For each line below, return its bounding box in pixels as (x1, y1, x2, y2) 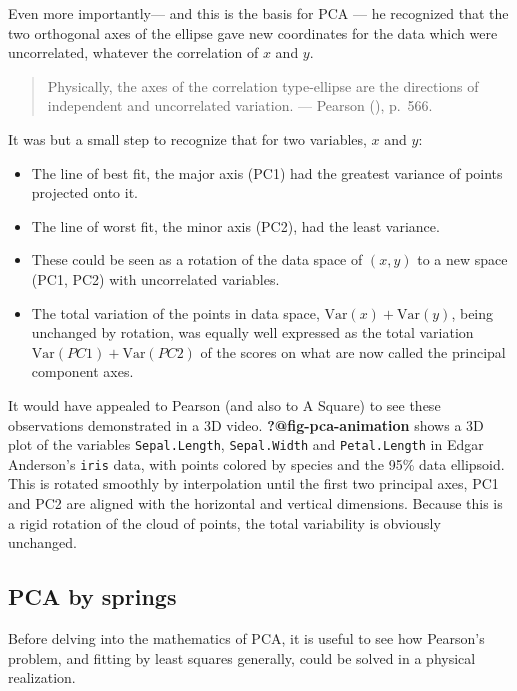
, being (451, 302, 494, 323)
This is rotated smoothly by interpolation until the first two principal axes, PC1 (8, 473, 499, 494)
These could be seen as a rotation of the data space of (31, 249, 363, 270)
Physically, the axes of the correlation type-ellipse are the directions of (47, 75, 479, 96)
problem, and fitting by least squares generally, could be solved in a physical (8, 647, 476, 668)
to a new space (417, 249, 508, 270)
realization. (8, 667, 76, 688)
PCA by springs (8, 581, 177, 612)
